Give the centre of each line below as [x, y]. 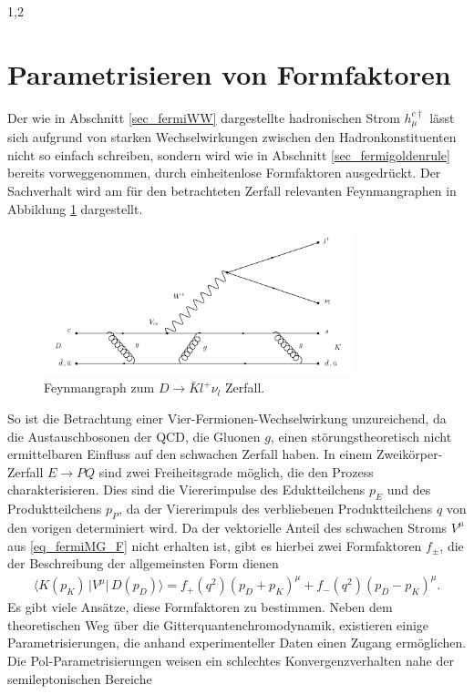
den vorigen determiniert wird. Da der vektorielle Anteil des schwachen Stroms [227, 527]
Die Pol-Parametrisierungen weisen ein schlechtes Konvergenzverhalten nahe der [231, 661]
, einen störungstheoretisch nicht [361, 436]
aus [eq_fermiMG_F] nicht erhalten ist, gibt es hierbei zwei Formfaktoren [215, 545]
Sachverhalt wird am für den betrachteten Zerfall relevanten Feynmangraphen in [232, 190]
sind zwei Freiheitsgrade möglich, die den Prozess [236, 471]
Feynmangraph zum [99, 388]
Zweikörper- [409, 454]
